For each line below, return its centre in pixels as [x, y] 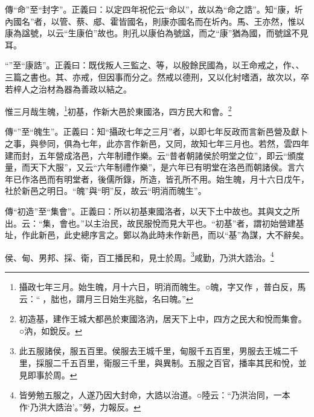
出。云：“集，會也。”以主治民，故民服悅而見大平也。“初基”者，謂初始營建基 [155, 223]
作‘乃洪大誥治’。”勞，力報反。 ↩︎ [80, 406]
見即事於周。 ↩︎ [48, 374]
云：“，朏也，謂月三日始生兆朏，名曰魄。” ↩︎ [106, 298]
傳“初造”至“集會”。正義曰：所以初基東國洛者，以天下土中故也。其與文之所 [152, 211]
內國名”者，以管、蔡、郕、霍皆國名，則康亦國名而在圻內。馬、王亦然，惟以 [155, 21]
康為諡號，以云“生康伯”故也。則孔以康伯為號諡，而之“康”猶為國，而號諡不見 [157, 33]
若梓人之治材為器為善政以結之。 [68, 89]
